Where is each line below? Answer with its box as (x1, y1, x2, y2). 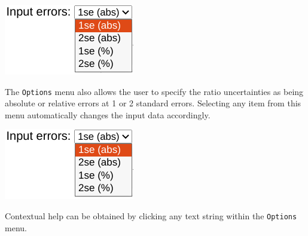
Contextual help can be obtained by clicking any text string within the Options (5, 210, 297, 222)
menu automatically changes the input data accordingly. (5, 108, 211, 121)
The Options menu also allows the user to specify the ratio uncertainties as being (5, 85, 304, 97)
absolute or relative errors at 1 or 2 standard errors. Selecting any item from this (5, 97, 301, 109)
